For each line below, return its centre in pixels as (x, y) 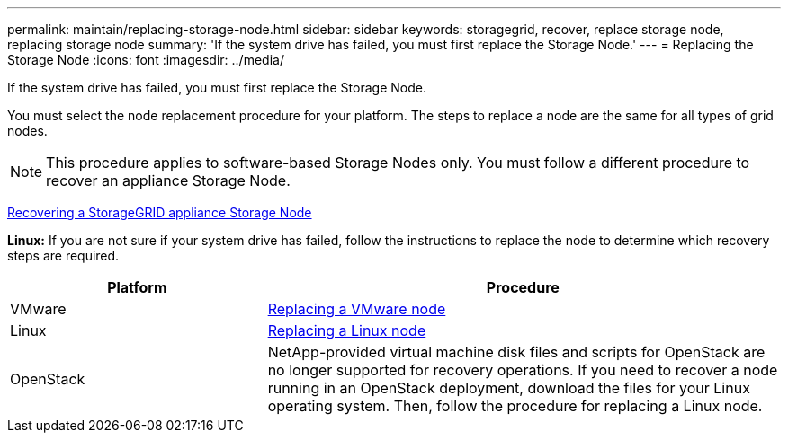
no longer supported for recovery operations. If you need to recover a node (523, 370)
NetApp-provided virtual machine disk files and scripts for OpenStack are (516, 352)
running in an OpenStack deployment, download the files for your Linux (509, 388)
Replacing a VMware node (357, 309)
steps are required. (63, 255)
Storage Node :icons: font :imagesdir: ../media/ (146, 60)
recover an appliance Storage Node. (168, 180)
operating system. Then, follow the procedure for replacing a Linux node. (515, 406)
